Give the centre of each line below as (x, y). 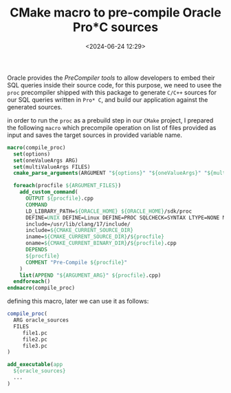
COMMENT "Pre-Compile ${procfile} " (76, 262)
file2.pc (35, 339)
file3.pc (35, 346)
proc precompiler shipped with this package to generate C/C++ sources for (112, 92)
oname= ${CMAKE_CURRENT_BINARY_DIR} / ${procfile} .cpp (101, 243)
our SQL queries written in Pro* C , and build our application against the (108, 99)
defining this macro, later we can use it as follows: (78, 301)
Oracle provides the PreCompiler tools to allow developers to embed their (111, 78)
